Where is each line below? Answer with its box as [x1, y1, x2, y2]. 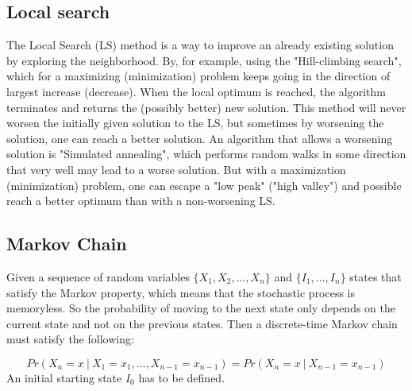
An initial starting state [6, 369, 122, 385]
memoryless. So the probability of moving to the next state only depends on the [6, 300, 395, 316]
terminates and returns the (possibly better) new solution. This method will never [6, 99, 406, 115]
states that [349, 268, 402, 285]
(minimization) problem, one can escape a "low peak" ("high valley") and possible [6, 176, 402, 193]
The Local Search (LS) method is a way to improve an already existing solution [6, 37, 394, 53]
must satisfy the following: [6, 331, 134, 347]
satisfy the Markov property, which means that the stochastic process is [6, 284, 356, 300]
